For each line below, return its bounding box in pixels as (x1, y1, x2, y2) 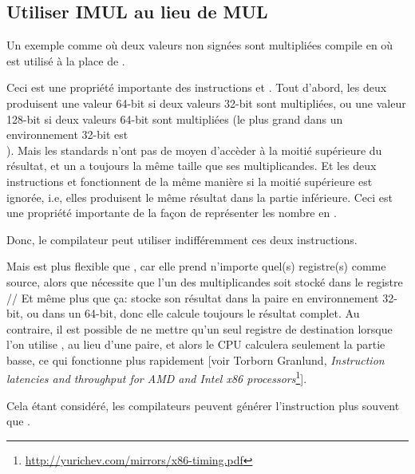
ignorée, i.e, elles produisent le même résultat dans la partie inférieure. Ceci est (6, 188, 393, 205)
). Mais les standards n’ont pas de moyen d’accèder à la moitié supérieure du (6, 141, 382, 158)
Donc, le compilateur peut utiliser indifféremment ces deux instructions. (6, 231, 358, 247)
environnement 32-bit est (6, 126, 128, 143)
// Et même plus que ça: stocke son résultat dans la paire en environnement (6, 289, 379, 306)
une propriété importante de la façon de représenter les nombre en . (6, 204, 337, 221)
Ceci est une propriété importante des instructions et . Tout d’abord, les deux (6, 79, 387, 96)
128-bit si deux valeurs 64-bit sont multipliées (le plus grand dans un (6, 110, 343, 127)
